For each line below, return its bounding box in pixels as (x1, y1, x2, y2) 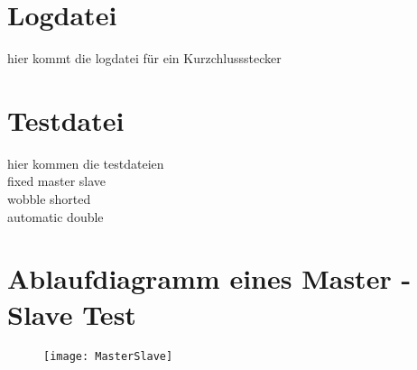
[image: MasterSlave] (43, 349, 173, 363)
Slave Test (7, 295, 136, 332)
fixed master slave (7, 171, 107, 190)
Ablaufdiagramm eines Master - (7, 260, 412, 297)
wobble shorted (7, 190, 91, 208)
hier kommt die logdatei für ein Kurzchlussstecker (7, 49, 282, 68)
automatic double (7, 207, 104, 226)
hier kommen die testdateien (7, 153, 164, 172)
